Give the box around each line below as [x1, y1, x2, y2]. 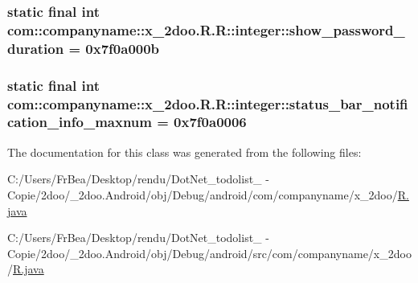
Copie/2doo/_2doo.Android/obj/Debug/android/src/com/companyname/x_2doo [7, 244, 412, 261]
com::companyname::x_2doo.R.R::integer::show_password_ [7, 19, 405, 39]
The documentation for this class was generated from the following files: [7, 143, 362, 160]
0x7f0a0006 [174, 112, 247, 132]
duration [7, 38, 64, 58]
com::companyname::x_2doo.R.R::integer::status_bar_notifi [7, 93, 408, 113]
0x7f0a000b [85, 38, 160, 58]
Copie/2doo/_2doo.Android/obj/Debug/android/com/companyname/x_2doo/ [7, 186, 398, 203]
